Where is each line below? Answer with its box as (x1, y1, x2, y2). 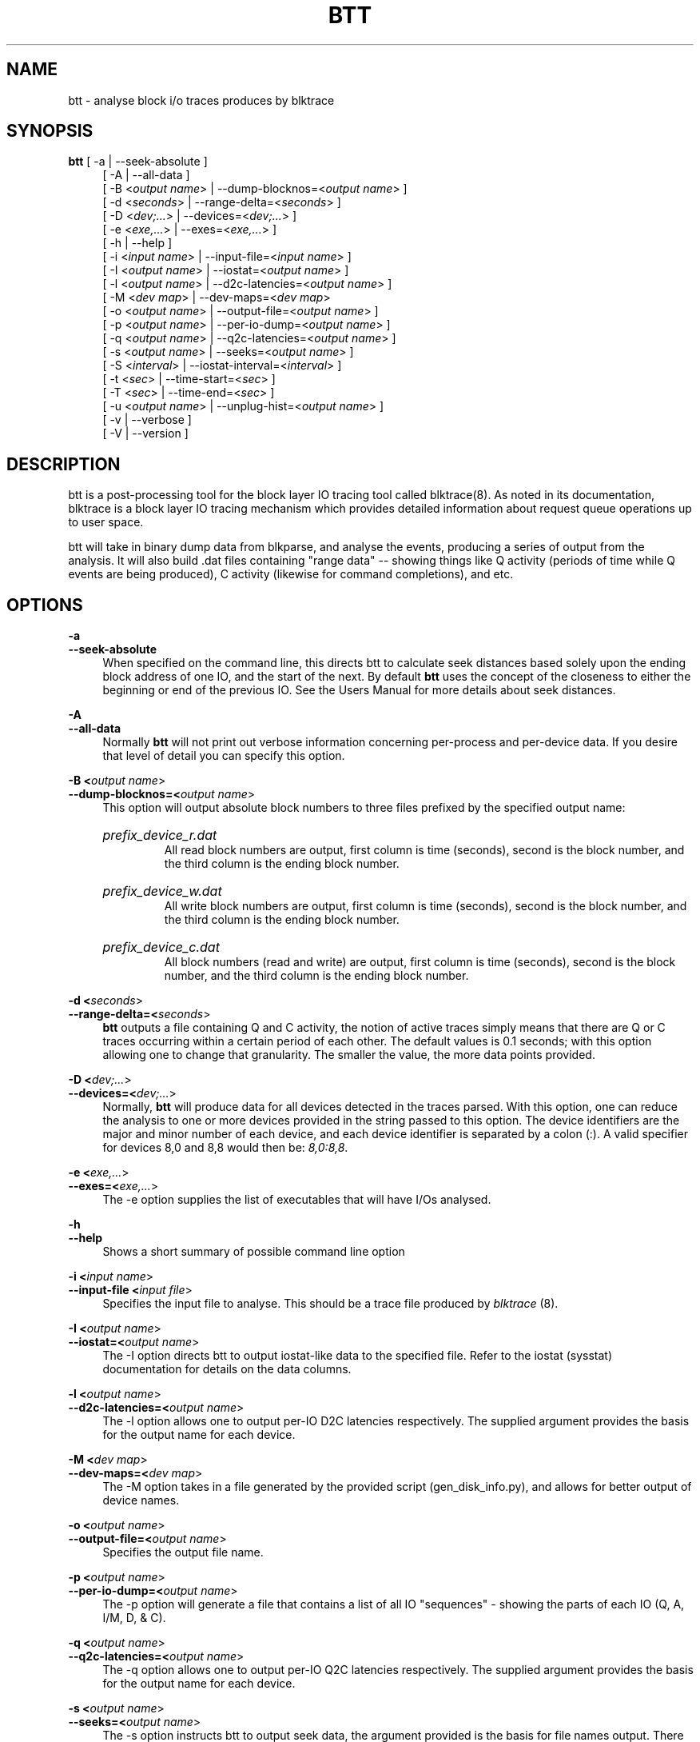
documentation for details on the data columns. (102, 1362, 352, 1376)
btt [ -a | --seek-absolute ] (68, 154, 208, 169)
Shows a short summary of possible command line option (102, 1245, 405, 1259)
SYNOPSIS (6, 121, 93, 142)
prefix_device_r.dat (102, 827, 217, 844)
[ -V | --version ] (102, 426, 189, 441)
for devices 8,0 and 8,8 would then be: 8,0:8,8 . (102, 1141, 348, 1155)
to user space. (68, 515, 144, 529)
